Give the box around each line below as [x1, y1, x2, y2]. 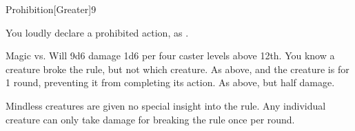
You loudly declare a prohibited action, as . [6, 25, 189, 39]
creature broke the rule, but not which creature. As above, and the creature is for [6, 61, 349, 76]
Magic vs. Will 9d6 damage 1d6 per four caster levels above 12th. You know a [6, 48, 335, 63]
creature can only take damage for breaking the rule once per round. [6, 112, 295, 126]
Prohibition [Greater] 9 [6, 2, 97, 16]
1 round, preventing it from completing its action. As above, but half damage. [6, 75, 335, 90]
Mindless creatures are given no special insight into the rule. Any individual [6, 98, 326, 112]
